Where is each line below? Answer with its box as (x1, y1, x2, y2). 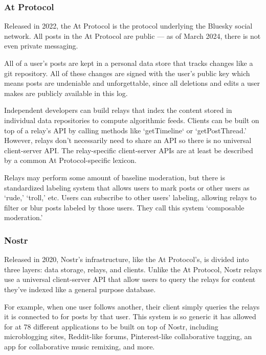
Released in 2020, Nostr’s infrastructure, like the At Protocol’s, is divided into (4, 254, 249, 265)
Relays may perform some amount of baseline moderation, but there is (4, 172, 225, 182)
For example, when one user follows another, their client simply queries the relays (4, 301, 260, 312)
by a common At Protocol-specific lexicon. (4, 155, 137, 165)
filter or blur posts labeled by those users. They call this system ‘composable (4, 202, 245, 212)
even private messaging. (4, 40, 78, 51)
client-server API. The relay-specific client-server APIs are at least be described (4, 145, 253, 155)
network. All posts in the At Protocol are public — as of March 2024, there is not (4, 30, 261, 41)
